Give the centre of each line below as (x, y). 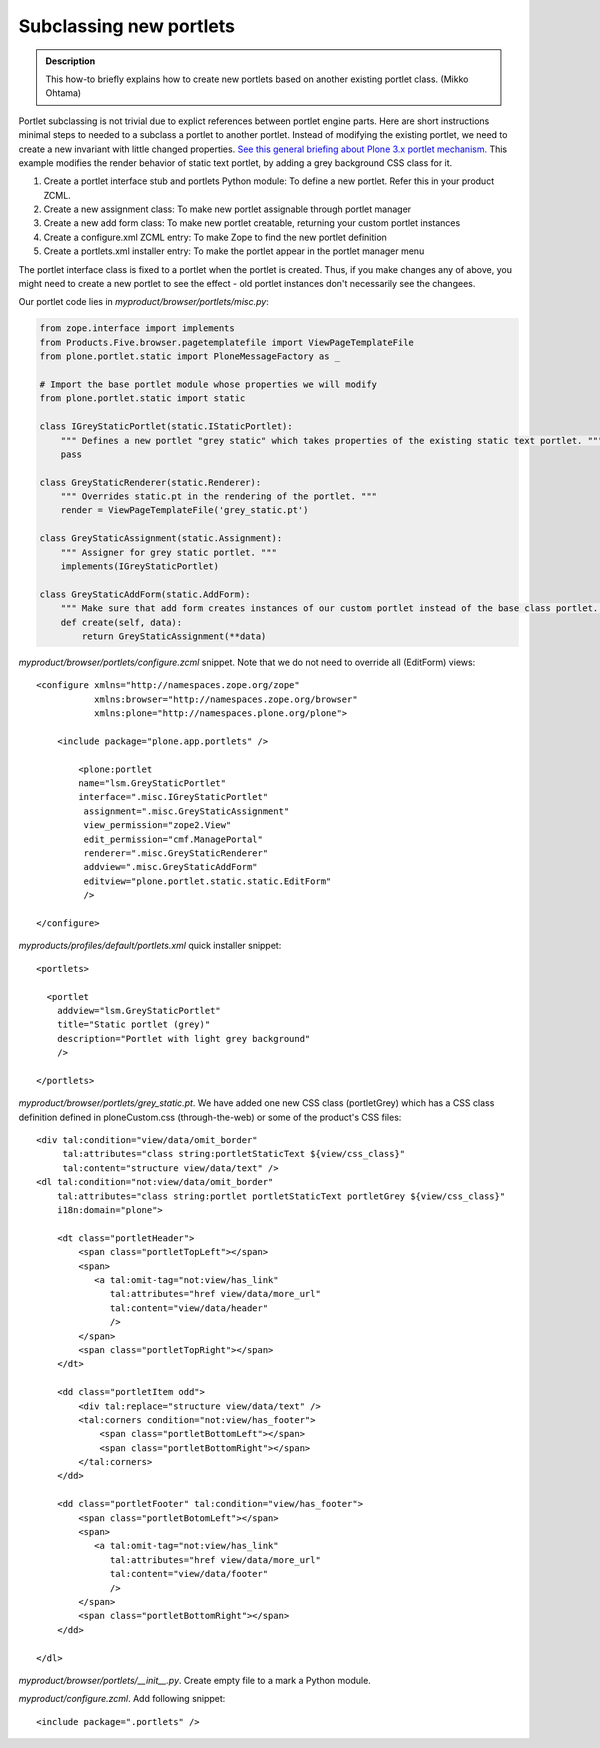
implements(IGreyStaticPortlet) (140, 566)
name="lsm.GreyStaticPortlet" (152, 783)
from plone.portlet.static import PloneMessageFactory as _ (190, 356)
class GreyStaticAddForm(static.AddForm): (145, 594)
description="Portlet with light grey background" (183, 1038)
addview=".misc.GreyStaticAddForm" (171, 867)
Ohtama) (63, 93)
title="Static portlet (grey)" (133, 1024)
